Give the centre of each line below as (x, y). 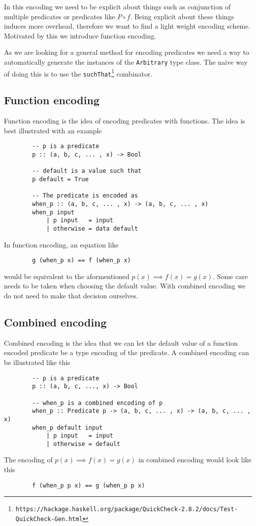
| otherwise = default (83, 444)
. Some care (230, 276)
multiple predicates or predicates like (60, 16)
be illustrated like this (37, 362)
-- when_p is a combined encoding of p (97, 403)
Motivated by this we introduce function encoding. (80, 35)
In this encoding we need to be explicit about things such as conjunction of (117, 6)
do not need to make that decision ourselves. (71, 295)
